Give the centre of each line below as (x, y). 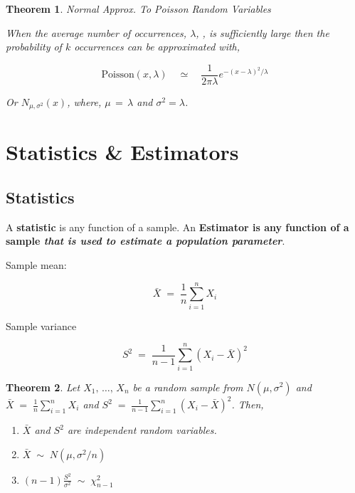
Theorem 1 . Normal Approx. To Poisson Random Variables (138, 9)
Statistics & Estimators (122, 152)
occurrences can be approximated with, (157, 47)
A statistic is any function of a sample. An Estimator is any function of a (177, 227)
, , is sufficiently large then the (263, 32)
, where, (84, 101)
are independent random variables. (142, 430)
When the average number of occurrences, (96, 32)
